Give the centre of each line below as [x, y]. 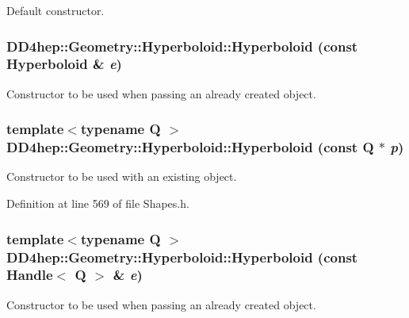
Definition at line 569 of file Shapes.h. [98, 203]
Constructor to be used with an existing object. [122, 176]
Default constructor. [55, 10]
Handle [30, 275]
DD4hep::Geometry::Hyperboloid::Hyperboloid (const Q [190, 147]
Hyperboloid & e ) [64, 64]
